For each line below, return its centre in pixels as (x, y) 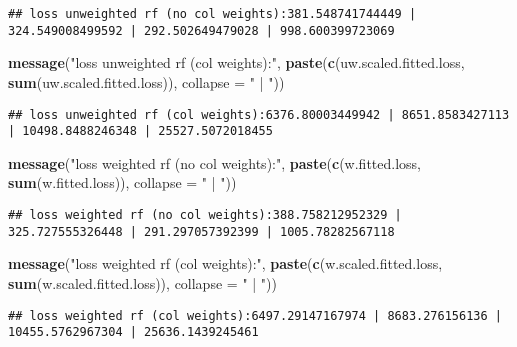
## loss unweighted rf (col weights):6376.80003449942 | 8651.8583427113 (259, 114)
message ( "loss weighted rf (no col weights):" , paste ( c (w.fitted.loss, (214, 162)
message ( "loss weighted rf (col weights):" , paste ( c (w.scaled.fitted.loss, (225, 263)
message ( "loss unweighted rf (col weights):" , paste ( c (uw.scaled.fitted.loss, (236, 62)
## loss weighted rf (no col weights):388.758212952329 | (205, 215)
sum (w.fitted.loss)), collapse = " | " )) (122, 182)
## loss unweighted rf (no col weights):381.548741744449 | (212, 14)
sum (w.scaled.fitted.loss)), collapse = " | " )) (142, 282)
